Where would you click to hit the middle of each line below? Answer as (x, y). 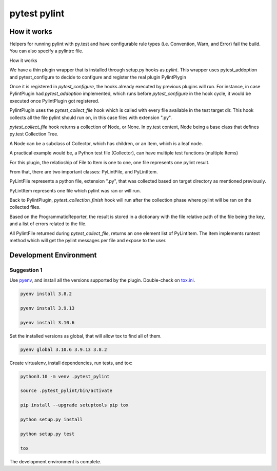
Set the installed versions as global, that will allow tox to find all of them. (85, 336)
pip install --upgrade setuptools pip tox (74, 405)
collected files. (25, 207)
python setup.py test (47, 434)
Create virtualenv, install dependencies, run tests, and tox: (71, 363)
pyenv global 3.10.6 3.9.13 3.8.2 (64, 349)
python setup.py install (52, 420)
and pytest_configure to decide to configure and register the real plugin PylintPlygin (98, 77)
